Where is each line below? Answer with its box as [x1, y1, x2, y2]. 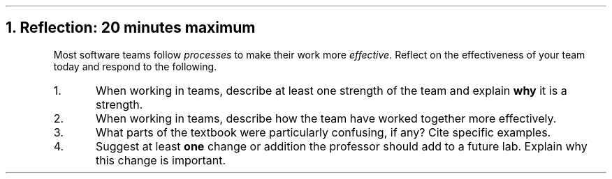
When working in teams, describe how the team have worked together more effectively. [95, 111, 557, 125]
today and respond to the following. [53, 60, 217, 72]
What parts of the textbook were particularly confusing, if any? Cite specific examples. [95, 125, 551, 139]
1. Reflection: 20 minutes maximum [6, 19, 256, 37]
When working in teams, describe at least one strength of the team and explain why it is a [95, 83, 567, 98]
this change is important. [95, 153, 226, 167]
